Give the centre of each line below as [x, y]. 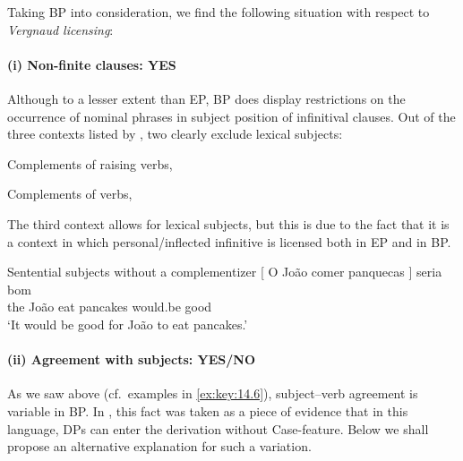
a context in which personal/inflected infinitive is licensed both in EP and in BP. [229, 241]
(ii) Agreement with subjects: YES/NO [132, 359]
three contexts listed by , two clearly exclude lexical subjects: [175, 134]
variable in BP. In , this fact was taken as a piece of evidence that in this [208, 410]
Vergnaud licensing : [60, 29]
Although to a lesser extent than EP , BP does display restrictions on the [206, 98]
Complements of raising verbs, [90, 163]
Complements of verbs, [70, 194]
